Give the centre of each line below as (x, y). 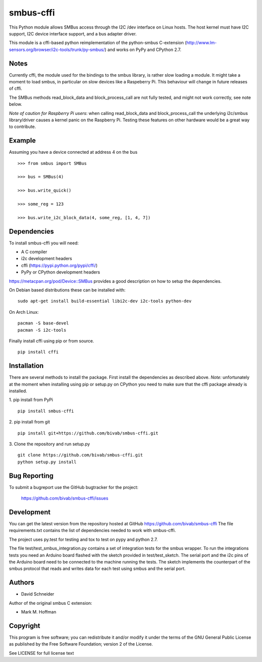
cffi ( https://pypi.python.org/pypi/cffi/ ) (59, 265)
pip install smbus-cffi (46, 411)
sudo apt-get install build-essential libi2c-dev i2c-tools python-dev (105, 301)
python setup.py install (47, 462)
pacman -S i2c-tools (42, 330)
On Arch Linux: (24, 312)
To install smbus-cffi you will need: (44, 243)
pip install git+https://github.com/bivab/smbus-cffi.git (88, 433)
